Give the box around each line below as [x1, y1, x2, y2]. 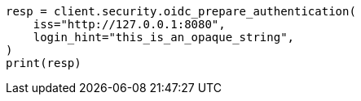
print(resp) [6, 57, 81, 69]
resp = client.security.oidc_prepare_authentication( [6, 5, 356, 18]
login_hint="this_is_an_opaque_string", [33, 31, 295, 44]
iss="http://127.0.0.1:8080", [33, 18, 226, 31]
